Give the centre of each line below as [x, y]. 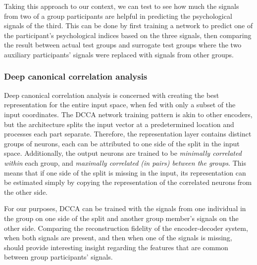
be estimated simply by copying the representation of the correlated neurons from [128, 182]
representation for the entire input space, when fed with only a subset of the [120, 105]
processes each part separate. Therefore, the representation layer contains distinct [128, 134]
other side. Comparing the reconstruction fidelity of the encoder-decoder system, [126, 228]
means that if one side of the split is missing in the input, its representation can [125, 172]
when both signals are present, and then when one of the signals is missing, [118, 238]
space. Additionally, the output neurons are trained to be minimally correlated [123, 153]
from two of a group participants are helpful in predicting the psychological [118, 16]
